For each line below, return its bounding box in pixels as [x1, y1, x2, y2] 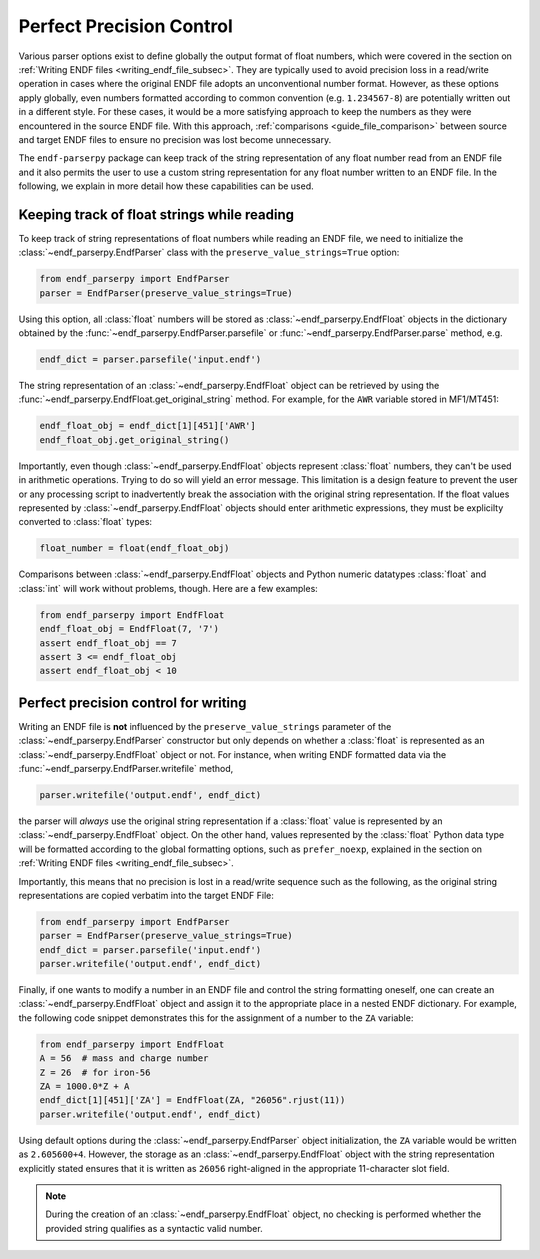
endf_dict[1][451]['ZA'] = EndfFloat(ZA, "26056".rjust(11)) [39, 1095, 346, 1106]
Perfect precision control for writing [18, 694, 247, 711]
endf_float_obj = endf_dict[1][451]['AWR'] [39, 420, 257, 432]
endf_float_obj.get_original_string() [39, 434, 230, 445]
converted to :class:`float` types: [18, 516, 153, 528]
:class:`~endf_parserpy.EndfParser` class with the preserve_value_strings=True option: [18, 246, 400, 259]
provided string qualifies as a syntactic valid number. [45, 1222, 264, 1234]
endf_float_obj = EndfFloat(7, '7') [39, 623, 220, 635]
